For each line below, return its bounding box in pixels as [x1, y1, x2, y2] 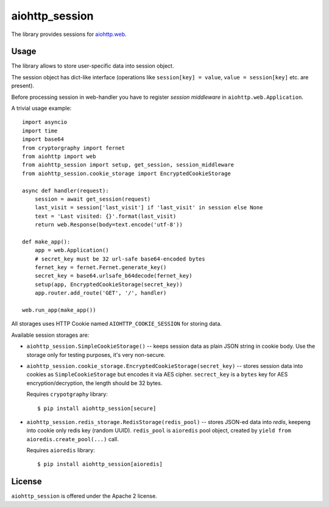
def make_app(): [22, 238, 71, 245]
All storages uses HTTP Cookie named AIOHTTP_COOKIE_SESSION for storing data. [11, 320, 222, 328]
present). [11, 82, 35, 90]
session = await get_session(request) [34, 195, 151, 203]
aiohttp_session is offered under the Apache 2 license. [11, 492, 158, 500]
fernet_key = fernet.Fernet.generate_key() [34, 264, 167, 271]
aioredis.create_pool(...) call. [26, 435, 119, 442]
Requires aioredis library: [26, 447, 96, 454]
